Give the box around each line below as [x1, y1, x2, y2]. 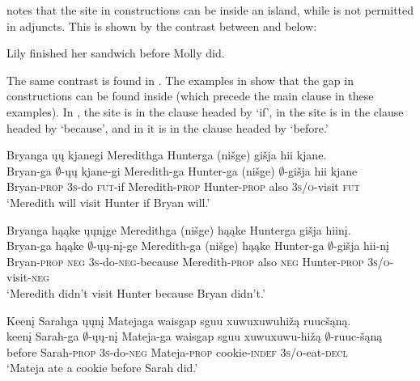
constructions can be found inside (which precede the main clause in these [6, 87, 374, 104]
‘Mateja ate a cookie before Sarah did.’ [6, 359, 198, 376]
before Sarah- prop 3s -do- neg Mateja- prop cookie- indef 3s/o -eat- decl [6, 343, 348, 360]
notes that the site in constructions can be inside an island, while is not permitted [6, 2, 414, 18]
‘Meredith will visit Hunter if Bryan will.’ [6, 193, 210, 210]
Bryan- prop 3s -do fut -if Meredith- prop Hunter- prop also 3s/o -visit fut [6, 178, 360, 195]
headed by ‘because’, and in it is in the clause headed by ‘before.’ [6, 119, 329, 136]
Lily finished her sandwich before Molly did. [6, 44, 225, 61]
